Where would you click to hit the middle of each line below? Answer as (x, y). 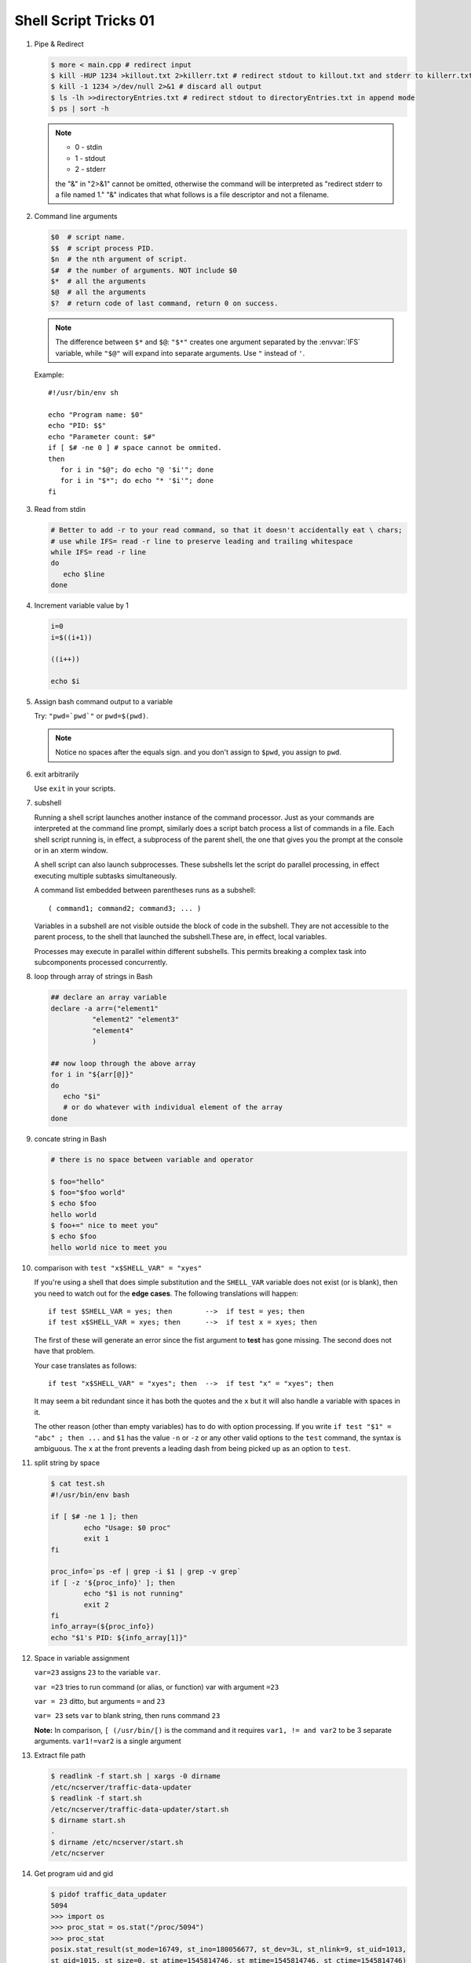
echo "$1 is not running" (133, 1594)
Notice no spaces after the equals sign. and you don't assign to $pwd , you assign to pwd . (198, 752)
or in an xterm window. (71, 850)
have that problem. (65, 1351)
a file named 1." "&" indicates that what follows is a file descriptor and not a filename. (192, 195)
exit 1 (96, 1539)
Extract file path (60, 1756)
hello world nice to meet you (109, 1247)
